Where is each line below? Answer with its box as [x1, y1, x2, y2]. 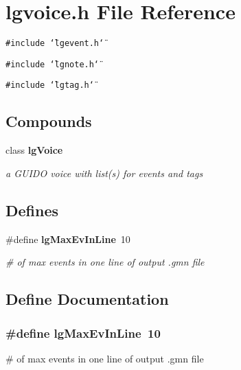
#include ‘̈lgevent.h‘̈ [5, 38, 104, 49]
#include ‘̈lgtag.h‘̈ [5, 80, 94, 91]
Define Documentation [5, 288, 169, 310]
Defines [5, 199, 59, 220]
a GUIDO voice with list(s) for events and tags [5, 165, 203, 180]
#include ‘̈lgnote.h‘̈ [5, 59, 100, 69]
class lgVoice [5, 143, 63, 157]
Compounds [5, 111, 92, 132]
